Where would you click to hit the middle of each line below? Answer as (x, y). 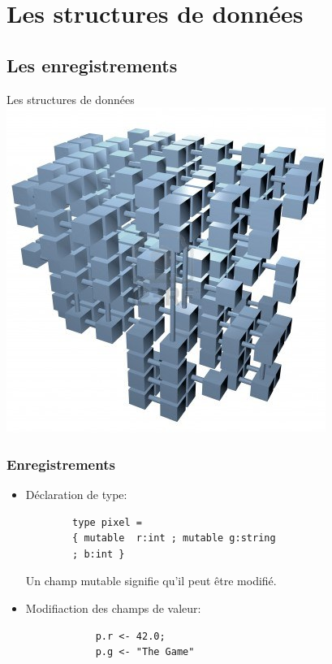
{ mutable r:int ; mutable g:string (174, 538)
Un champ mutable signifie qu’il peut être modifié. (151, 581)
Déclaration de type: (76, 494)
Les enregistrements (92, 65)
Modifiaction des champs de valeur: (113, 608)
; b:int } (99, 554)
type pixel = (107, 522)
